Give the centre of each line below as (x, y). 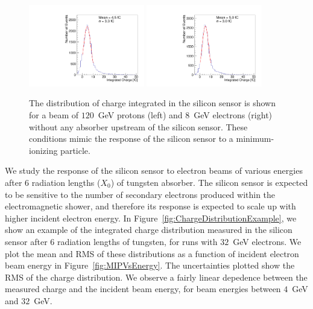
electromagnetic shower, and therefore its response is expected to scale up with (150, 206)
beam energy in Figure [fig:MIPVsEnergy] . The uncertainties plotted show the (150, 265)
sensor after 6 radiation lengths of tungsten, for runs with (111, 241)
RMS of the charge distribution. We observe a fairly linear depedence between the (156, 277)
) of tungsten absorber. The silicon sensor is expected (209, 182)
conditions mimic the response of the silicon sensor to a (131, 139)
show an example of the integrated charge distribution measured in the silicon (149, 230)
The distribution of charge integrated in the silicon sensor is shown (152, 103)
